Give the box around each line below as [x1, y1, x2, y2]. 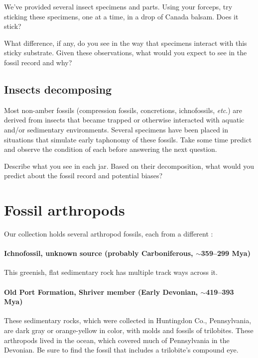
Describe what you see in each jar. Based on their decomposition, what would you [4, 160, 255, 171]
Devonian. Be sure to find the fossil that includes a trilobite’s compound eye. [4, 345, 239, 355]
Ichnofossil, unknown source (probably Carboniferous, [4, 248, 193, 258]
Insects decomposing [4, 81, 112, 97]
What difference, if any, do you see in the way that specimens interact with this [4, 37, 247, 48]
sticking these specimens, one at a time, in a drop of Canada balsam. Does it [4, 11, 239, 21]
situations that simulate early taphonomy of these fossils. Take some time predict [4, 134, 252, 144]
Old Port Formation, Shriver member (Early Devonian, [4, 286, 198, 297]
